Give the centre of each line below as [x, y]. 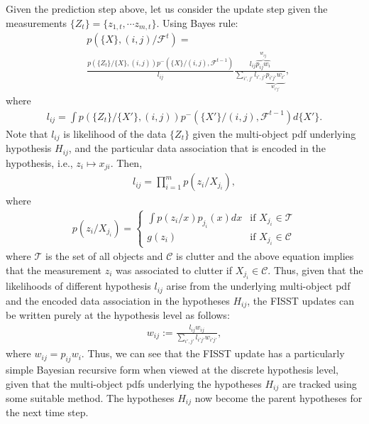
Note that [27, 133]
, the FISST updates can [301, 300]
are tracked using [319, 383]
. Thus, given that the [315, 270]
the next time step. [47, 412]
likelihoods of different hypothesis [78, 286]
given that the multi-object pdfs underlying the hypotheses [134, 383]
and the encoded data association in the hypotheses [118, 300]
